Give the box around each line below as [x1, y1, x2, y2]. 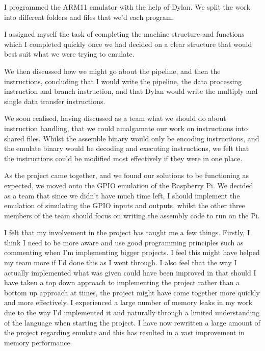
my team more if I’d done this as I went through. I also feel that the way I [4, 257, 237, 268]
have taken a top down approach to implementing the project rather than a [4, 277, 240, 288]
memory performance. [4, 337, 72, 347]
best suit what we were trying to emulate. [4, 48, 135, 59]
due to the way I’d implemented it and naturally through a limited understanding [4, 307, 260, 318]
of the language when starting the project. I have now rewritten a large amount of [4, 317, 260, 328]
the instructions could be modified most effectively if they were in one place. [4, 153, 243, 163]
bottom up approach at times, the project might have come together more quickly [4, 287, 260, 297]
